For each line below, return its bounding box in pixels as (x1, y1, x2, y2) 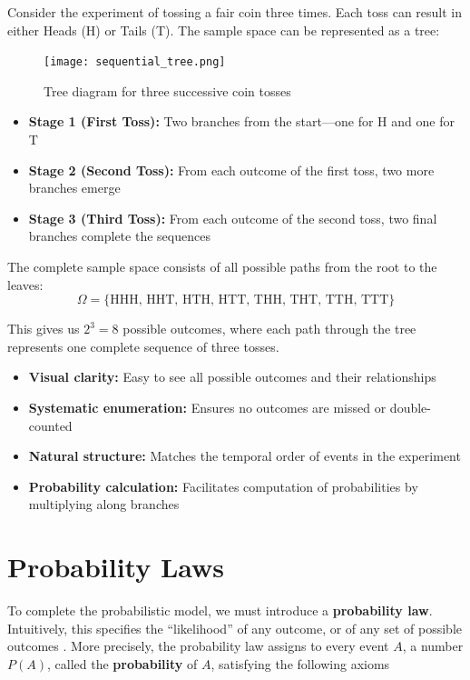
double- (389, 397, 431, 416)
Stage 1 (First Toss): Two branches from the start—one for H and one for (28, 112, 455, 131)
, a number (402, 636, 464, 655)
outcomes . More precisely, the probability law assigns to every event (7, 636, 389, 655)
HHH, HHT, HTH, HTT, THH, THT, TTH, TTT (110, 294, 389, 307)
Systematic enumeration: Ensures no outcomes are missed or (28, 397, 387, 416)
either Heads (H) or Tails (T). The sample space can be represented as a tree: (7, 20, 440, 39)
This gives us (7, 319, 80, 338)
